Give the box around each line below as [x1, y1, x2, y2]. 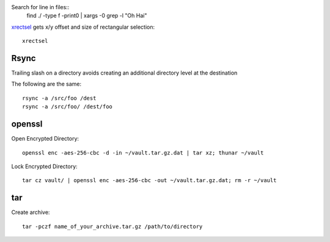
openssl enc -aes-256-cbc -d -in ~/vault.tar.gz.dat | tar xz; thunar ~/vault [22, 149, 264, 156]
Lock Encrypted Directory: [11, 163, 78, 170]
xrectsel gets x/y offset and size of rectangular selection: [11, 23, 155, 31]
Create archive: [11, 208, 50, 216]
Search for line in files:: [11, 4, 70, 10]
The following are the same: [11, 80, 82, 88]
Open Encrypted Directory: [11, 135, 79, 142]
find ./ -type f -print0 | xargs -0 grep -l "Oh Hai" [26, 12, 147, 20]
